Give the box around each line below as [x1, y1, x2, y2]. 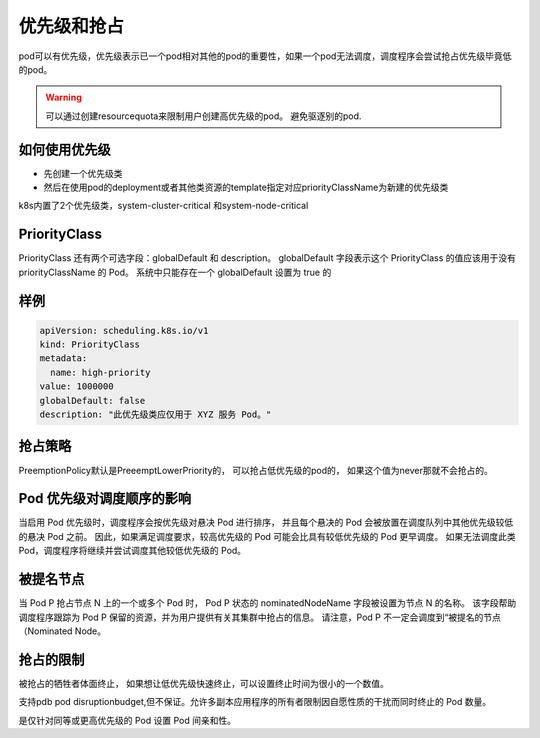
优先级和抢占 [18, 15, 125, 37]
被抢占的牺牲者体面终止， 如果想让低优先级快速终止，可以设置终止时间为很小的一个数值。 [18, 677, 389, 689]
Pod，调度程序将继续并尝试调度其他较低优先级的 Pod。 [18, 545, 247, 557]
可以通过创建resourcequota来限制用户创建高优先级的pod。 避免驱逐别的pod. [45, 110, 362, 122]
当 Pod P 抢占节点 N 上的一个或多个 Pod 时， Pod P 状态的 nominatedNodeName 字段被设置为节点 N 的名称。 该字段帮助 [18, 597, 517, 609]
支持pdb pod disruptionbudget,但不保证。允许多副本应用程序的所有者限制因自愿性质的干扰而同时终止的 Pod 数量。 [18, 696, 492, 708]
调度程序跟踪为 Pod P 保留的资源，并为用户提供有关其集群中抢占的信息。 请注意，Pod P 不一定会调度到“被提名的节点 [18, 611, 502, 623]
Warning [45, 91, 82, 104]
